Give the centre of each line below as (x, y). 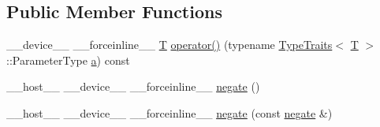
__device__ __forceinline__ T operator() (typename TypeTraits (170, 45)
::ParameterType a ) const (68, 60)
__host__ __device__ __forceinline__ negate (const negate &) (170, 112)
